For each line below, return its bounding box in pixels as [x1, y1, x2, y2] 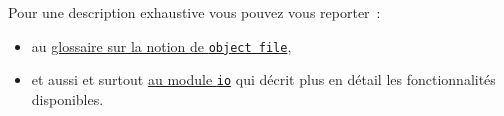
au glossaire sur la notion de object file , [31, 35, 292, 56]
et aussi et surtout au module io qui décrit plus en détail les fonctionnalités [31, 69, 496, 90]
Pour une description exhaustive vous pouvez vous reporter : [8, 2, 381, 22]
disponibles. [31, 88, 104, 109]
